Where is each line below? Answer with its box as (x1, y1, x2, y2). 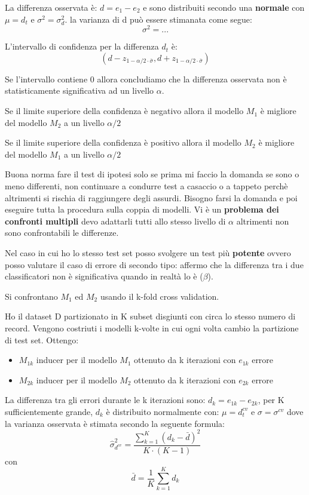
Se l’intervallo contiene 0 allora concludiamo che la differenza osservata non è (5, 72, 287, 85)
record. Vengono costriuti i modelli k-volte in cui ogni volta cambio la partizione (5, 321, 299, 334)
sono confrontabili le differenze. (5, 226, 119, 239)
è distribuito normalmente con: (106, 405, 219, 417)
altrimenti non (236, 214, 289, 227)
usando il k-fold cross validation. (100, 290, 219, 302)
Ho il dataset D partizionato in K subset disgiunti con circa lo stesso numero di (5, 310, 296, 322)
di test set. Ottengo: (5, 333, 79, 346)
